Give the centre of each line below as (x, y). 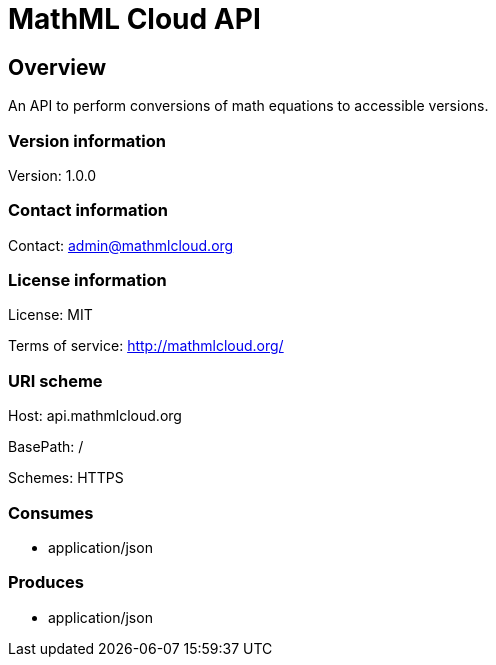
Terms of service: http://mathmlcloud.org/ (146, 346)
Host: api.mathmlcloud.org (95, 416)
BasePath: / (46, 447)
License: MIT (50, 315)
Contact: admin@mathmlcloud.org (121, 245)
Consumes (51, 512)
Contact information (88, 210)
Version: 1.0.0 (52, 175)
